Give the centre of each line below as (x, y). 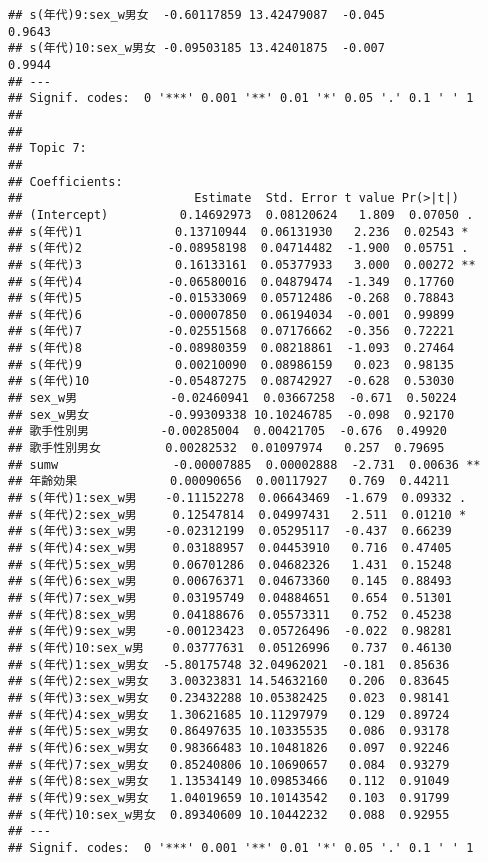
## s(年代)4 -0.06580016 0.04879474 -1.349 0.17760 (231, 281)
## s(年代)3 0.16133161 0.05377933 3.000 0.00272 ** (242, 264)
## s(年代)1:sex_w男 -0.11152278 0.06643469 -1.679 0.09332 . (237, 498)
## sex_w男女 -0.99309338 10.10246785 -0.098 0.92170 (231, 414)
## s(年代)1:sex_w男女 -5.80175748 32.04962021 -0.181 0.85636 (229, 664)
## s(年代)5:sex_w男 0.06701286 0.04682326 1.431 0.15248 (230, 564)
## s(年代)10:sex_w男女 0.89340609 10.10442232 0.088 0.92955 (229, 814)
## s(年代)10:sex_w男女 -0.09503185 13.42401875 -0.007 (196, 48)
